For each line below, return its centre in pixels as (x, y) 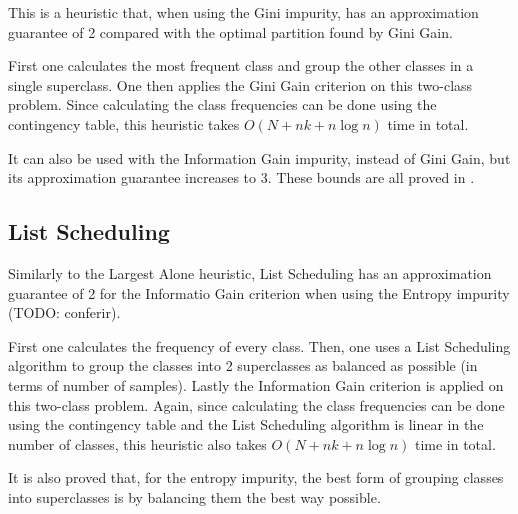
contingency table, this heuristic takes (124, 123)
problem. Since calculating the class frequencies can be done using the (222, 104)
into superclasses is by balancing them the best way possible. (194, 496)
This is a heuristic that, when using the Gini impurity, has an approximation (243, 12)
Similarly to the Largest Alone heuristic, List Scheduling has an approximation (250, 272)
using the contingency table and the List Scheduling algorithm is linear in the (246, 424)
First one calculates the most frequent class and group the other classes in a (241, 65)
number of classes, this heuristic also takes (137, 443)
